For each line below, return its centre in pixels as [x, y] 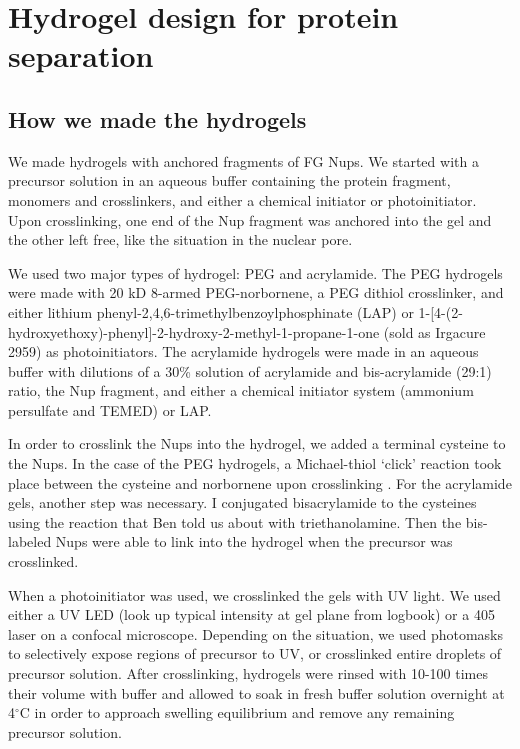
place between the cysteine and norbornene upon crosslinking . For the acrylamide [260, 482]
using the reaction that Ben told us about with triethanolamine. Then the [235, 521]
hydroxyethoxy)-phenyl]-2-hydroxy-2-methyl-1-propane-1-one [194, 331]
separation [81, 55]
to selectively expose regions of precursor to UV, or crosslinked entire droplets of [255, 653]
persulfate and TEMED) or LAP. [110, 409]
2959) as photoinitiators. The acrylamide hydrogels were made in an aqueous [243, 351]
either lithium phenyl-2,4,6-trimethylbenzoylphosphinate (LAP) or [211, 311]
